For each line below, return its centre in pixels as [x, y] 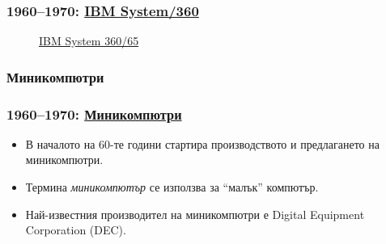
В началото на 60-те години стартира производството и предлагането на [202, 143]
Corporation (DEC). [76, 230]
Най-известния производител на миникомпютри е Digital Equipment [195, 214]
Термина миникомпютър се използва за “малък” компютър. [172, 187]
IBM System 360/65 [89, 41]
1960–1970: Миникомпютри [94, 114]
